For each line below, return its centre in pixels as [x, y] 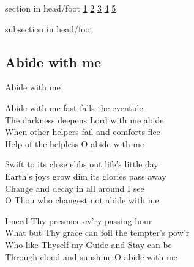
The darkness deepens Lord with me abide [84, 119]
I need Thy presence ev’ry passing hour [79, 220]
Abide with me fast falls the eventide [74, 107]
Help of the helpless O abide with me [75, 143]
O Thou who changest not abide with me [82, 200]
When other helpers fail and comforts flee [83, 132]
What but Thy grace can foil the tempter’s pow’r [97, 232]
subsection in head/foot [49, 28]
